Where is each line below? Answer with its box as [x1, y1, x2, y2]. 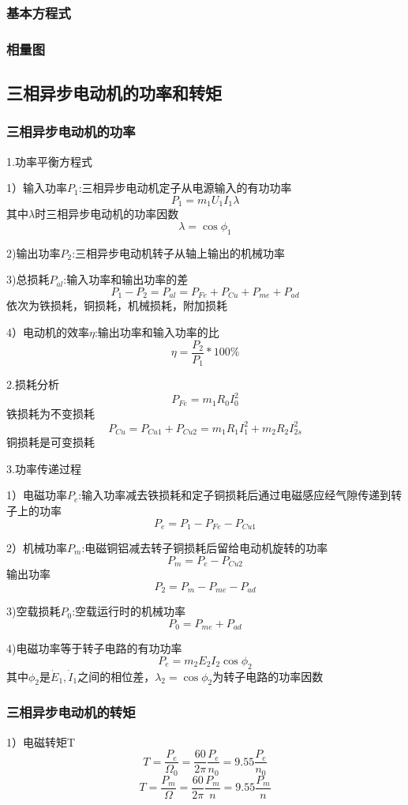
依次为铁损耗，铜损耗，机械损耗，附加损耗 [6, 297, 227, 314]
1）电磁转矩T [6, 733, 76, 750]
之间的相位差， [77, 668, 155, 684]
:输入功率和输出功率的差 [63, 271, 189, 288]
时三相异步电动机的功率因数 [35, 205, 179, 222]
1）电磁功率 [6, 487, 67, 503]
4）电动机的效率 [6, 323, 89, 340]
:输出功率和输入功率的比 [94, 323, 219, 340]
